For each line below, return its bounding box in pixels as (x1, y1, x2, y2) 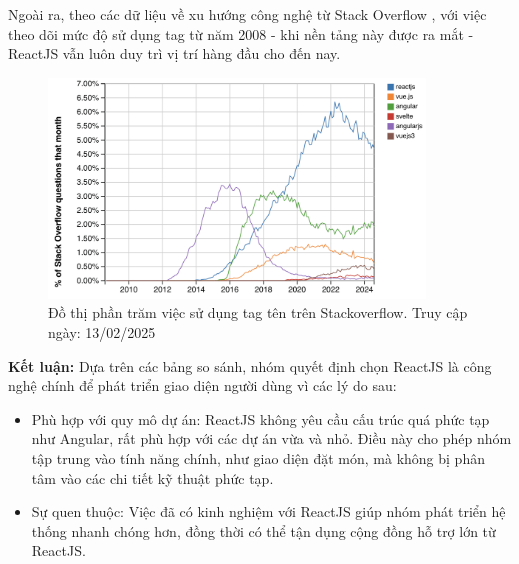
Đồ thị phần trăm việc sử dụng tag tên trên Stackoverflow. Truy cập (48, 302, 468, 323)
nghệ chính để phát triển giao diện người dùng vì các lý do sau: (8, 375, 397, 396)
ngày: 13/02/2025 (48, 322, 156, 343)
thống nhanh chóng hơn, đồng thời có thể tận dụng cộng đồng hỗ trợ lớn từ (31, 520, 496, 541)
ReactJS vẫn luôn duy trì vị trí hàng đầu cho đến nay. (8, 43, 341, 64)
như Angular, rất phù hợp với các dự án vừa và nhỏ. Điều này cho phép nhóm (31, 428, 512, 449)
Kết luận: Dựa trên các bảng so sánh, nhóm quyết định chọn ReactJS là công (8, 355, 492, 376)
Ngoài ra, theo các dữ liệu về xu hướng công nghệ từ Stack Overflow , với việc (8, 4, 487, 24)
